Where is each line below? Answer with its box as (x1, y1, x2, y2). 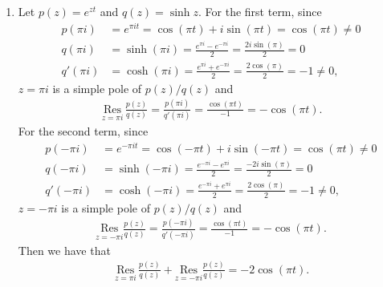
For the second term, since (18, 122, 149, 139)
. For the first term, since (198, 3, 322, 19)
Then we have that (18, 241, 111, 258)
